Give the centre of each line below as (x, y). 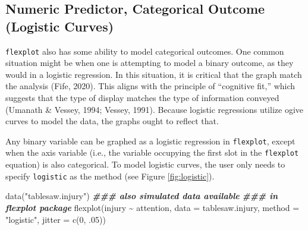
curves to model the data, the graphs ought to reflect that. (112, 121)
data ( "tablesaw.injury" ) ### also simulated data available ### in (142, 196)
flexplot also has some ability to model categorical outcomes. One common (145, 51)
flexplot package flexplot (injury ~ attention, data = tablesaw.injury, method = (153, 207)
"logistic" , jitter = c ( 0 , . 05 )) (56, 219)
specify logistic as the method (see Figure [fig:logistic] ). (110, 176)
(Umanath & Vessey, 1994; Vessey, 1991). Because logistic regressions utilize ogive (155, 109)
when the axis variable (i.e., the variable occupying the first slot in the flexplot (152, 152)
